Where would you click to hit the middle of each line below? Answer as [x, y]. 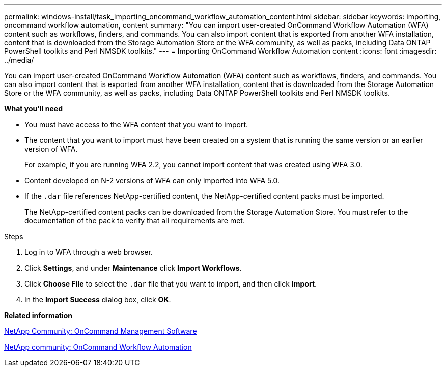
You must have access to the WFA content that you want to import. [136, 124]
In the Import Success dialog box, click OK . [98, 299]
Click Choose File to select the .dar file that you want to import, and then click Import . [171, 284]
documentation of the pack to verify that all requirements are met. [135, 221]
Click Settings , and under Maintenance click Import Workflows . [133, 268]
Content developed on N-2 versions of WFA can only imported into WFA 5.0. [152, 180]
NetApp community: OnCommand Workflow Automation [98, 347]
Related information [38, 315]
